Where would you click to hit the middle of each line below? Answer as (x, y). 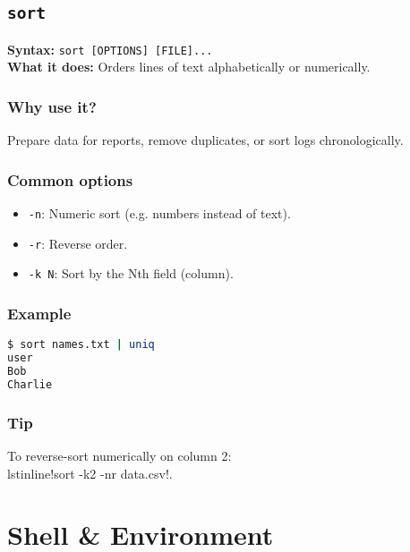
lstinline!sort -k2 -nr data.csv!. (90, 473)
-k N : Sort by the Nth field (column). (131, 273)
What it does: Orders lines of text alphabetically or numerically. (189, 67)
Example (39, 313)
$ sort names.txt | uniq (81, 345)
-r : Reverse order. (78, 243)
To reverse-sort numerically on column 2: (120, 455)
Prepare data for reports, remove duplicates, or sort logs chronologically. (205, 140)
